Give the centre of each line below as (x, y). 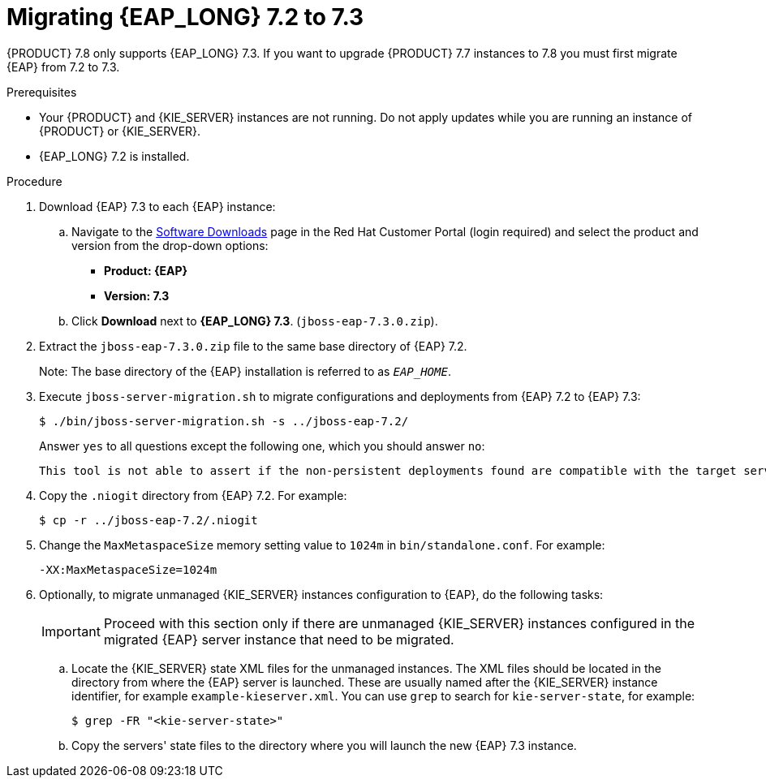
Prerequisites (42, 92)
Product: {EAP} (146, 270)
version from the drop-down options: (170, 245)
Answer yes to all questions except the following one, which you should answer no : (262, 446)
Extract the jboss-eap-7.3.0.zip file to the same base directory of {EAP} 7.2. (253, 346)
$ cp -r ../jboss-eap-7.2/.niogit (148, 520)
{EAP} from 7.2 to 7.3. (63, 67)
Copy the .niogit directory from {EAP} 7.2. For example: (193, 495)
